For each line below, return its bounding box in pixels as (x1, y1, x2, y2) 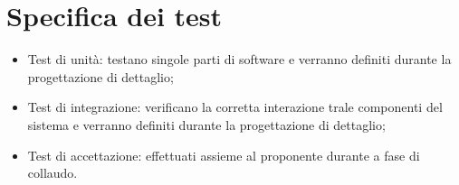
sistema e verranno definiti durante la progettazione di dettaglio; (27, 115, 386, 134)
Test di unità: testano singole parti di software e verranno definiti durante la (27, 50, 452, 69)
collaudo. (27, 163, 78, 182)
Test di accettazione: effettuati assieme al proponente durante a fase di (27, 145, 420, 164)
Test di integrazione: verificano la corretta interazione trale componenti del (27, 97, 443, 116)
